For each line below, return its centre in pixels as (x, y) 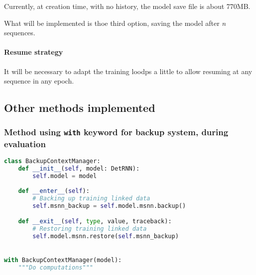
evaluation (25, 143)
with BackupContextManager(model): (63, 260)
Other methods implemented (80, 108)
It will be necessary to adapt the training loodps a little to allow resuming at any (128, 71)
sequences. (20, 33)
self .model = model (65, 176)
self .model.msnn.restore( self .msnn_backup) (106, 236)
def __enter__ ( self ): (54, 191)
